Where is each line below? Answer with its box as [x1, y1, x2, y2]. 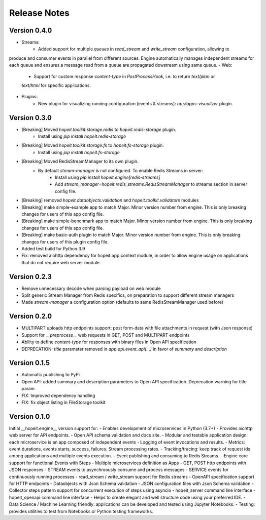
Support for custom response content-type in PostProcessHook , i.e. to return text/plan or [33, 73, 215, 79]
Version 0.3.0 [9, 114, 52, 122]
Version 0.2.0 [9, 312, 52, 320]
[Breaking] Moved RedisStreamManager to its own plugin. [21, 159, 139, 164]
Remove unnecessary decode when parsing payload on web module [21, 285, 161, 291]
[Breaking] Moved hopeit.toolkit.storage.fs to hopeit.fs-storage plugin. [21, 142, 164, 148]
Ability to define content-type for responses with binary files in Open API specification [21, 339, 197, 345]
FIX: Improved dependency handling [21, 393, 96, 399]
